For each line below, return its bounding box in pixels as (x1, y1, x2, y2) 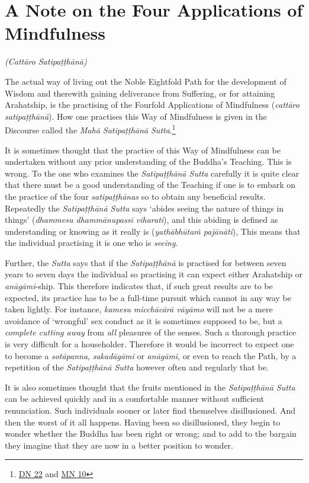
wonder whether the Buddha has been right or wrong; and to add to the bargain (5, 427, 297, 440)
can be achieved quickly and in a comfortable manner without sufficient (5, 392, 265, 405)
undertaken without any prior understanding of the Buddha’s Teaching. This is (5, 155, 292, 168)
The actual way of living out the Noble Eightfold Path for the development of (5, 75, 287, 87)
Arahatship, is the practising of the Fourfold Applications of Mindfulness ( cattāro (5, 98, 300, 111)
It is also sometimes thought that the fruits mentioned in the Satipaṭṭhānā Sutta (5, 380, 295, 393)
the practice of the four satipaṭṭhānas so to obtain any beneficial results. (5, 190, 266, 202)
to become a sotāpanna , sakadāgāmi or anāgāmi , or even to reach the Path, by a (5, 349, 297, 362)
